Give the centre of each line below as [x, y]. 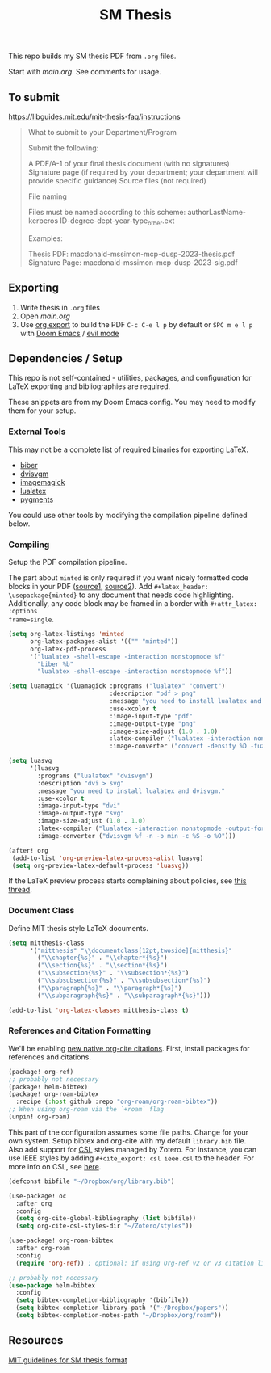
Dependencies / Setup [65, 358]
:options [23, 612]
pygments [37, 499]
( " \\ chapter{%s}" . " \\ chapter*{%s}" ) [102, 958]
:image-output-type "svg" [81, 814]
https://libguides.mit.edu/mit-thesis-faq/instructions [94, 116]
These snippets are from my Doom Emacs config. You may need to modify [132, 402]
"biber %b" [56, 664]
